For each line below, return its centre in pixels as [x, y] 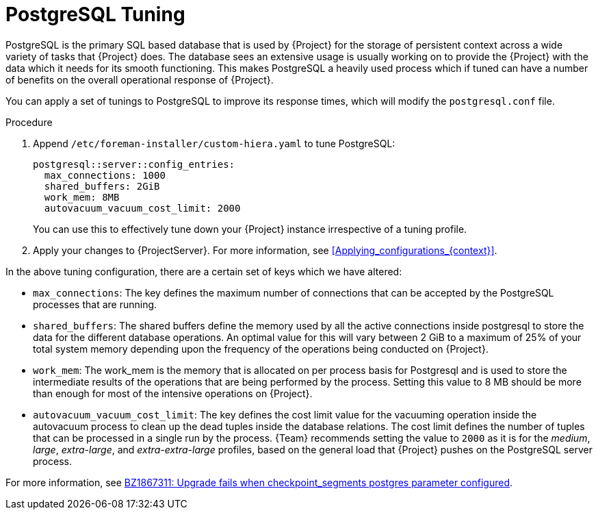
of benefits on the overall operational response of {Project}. [140, 79]
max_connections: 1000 [105, 175]
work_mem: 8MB [82, 197]
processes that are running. [95, 304]
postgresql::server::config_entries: [134, 164]
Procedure [29, 122]
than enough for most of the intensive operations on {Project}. [173, 393]
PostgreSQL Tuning [95, 14]
